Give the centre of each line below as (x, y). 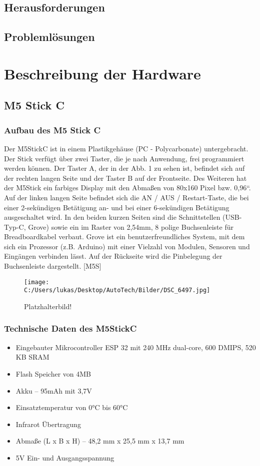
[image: (37, 282)
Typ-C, (15, 227)
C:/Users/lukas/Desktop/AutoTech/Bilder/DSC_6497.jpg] (117, 290)
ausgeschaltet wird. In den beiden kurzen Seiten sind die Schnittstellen (112, 217)
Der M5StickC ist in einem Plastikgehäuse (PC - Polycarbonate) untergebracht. (126, 148)
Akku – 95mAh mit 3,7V (54, 390)
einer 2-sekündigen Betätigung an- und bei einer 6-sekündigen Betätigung (117, 207)
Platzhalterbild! (48, 306)
